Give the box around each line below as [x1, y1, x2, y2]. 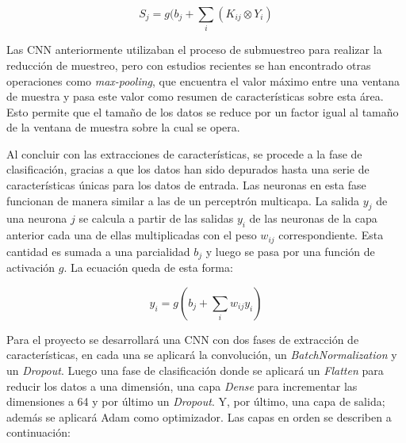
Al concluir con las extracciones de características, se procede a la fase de [6, 145, 362, 162]
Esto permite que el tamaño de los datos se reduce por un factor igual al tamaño [6, 103, 399, 120]
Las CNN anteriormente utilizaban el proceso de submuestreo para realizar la [6, 41, 382, 58]
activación [6, 259, 56, 276]
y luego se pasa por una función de [205, 243, 375, 259]
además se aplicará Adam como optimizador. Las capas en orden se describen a [6, 408, 392, 425]
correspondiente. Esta [278, 227, 384, 243]
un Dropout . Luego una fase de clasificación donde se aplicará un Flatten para [6, 361, 384, 378]
